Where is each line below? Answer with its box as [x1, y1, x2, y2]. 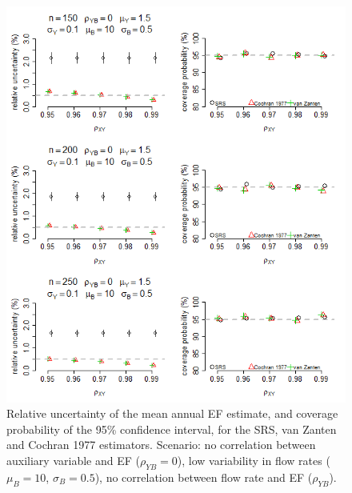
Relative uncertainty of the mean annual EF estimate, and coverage [6, 405, 338, 422]
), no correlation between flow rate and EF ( [94, 468, 313, 485]
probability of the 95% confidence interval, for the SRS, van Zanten [6, 420, 337, 437]
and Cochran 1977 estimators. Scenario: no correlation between [6, 436, 316, 453]
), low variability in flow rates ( [177, 452, 330, 469]
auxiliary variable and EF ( [6, 452, 140, 469]
